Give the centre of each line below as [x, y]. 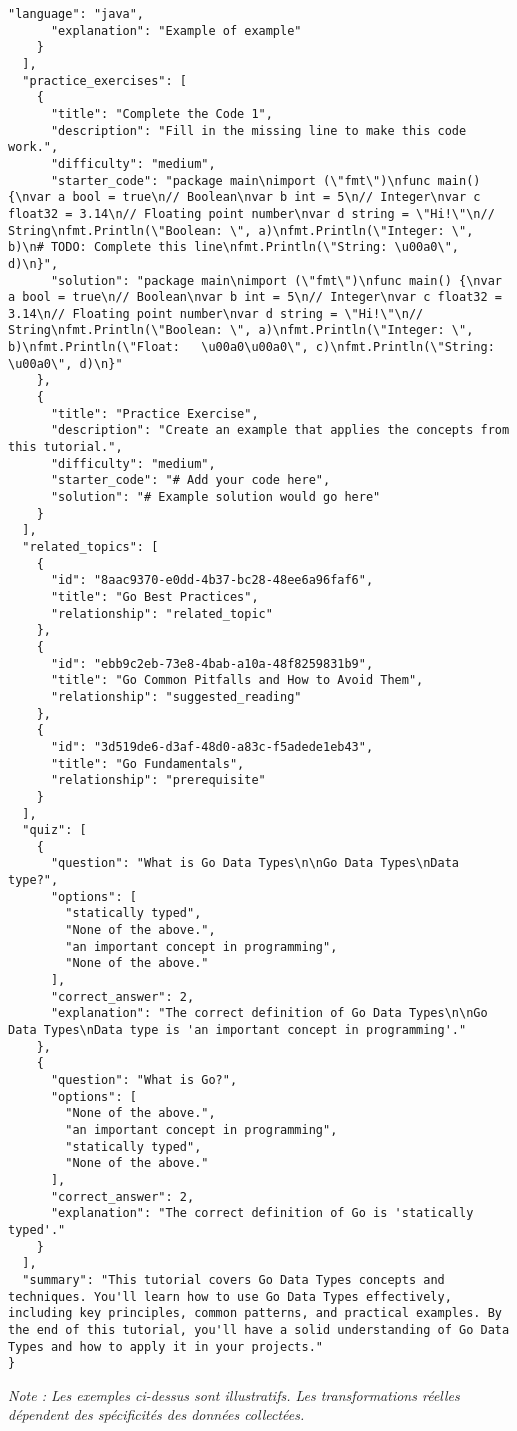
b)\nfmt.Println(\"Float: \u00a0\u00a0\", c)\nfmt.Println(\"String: [251, 347]
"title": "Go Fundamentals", [147, 763]
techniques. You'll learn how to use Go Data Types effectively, [230, 1296]
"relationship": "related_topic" [161, 613]
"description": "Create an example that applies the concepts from [280, 430]
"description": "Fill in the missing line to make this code [258, 130]
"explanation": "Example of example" [176, 30]
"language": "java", [76, 14]
